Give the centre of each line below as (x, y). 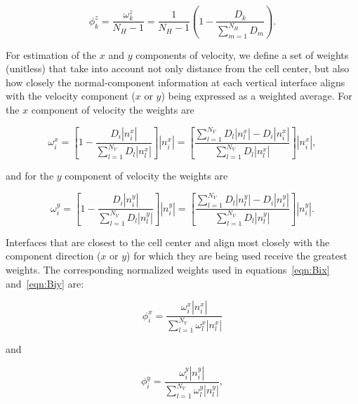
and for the (30, 176)
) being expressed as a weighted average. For (257, 96)
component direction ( (53, 256)
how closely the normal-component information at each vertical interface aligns (175, 82)
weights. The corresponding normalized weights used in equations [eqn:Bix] (168, 270)
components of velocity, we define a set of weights (242, 54)
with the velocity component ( (71, 96)
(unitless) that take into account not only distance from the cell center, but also (178, 68)
